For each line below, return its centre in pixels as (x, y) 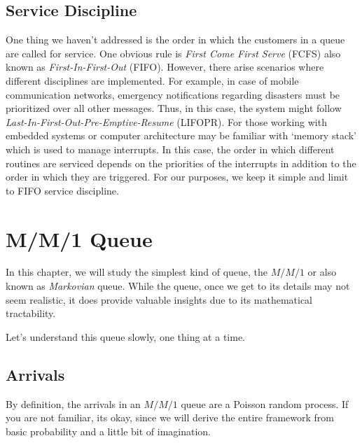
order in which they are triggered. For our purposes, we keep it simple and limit (177, 177)
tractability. (31, 313)
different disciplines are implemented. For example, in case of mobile (152, 80)
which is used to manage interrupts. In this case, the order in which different (170, 149)
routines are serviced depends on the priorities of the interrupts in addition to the (181, 163)
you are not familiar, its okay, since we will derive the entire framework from (170, 417)
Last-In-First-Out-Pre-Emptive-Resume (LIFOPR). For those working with (166, 121)
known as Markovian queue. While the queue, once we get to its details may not (178, 286)
